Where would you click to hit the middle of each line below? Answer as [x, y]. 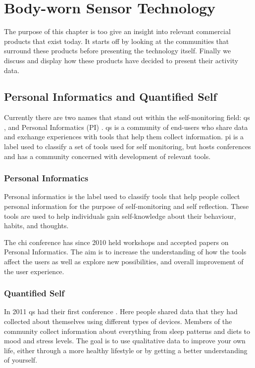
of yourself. [21, 360]
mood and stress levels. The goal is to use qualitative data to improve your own [125, 341]
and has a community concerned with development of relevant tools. [107, 156]
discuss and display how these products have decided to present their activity [121, 60]
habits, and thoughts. [36, 225]
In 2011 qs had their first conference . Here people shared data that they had [121, 311]
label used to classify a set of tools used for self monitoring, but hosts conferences [127, 146]
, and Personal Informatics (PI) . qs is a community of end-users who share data [126, 127]
